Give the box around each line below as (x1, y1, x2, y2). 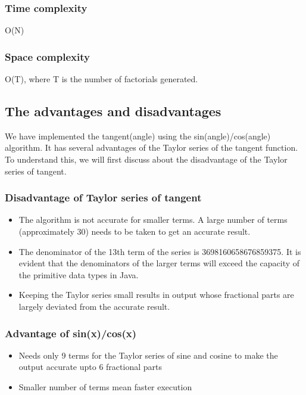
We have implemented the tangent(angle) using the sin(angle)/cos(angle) (5, 129, 271, 142)
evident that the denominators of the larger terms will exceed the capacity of (18, 257, 300, 269)
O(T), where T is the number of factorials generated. (5, 73, 198, 85)
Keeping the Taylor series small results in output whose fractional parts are (18, 288, 294, 301)
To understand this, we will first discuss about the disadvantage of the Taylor (5, 153, 288, 166)
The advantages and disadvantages (5, 102, 221, 120)
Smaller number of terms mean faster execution (18, 380, 192, 393)
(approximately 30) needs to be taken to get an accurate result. (18, 225, 251, 238)
